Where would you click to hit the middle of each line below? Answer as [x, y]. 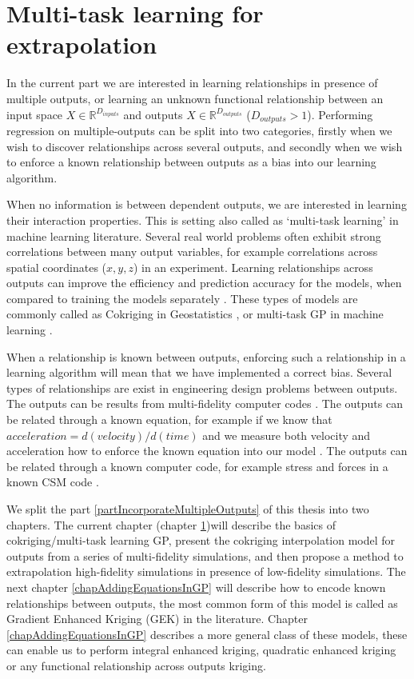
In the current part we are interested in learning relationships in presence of [192, 83]
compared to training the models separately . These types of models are [182, 298]
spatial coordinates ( [57, 267]
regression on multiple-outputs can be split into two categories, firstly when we [199, 130]
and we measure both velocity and [287, 435]
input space [35, 114]
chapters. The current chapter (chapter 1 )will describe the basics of [171, 524]
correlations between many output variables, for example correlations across [192, 252]
